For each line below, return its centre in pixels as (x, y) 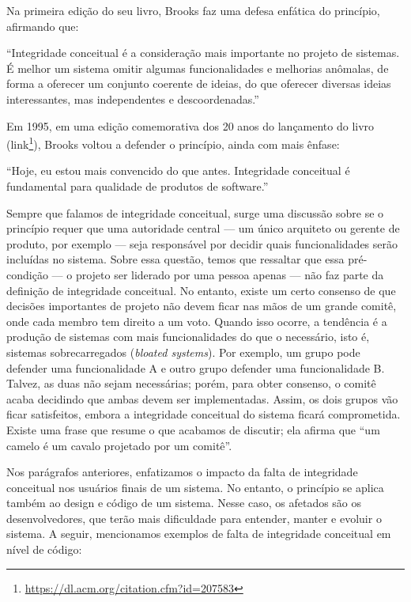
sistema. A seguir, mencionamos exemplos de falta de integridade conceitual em (199, 534)
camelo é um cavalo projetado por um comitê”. (119, 445)
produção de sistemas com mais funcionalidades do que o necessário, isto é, (188, 337)
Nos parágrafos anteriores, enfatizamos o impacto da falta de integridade (182, 472)
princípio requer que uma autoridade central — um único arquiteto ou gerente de (203, 228)
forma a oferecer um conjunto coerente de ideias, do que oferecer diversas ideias (199, 83)
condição (27, 274)
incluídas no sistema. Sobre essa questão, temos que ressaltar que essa (175, 259)
